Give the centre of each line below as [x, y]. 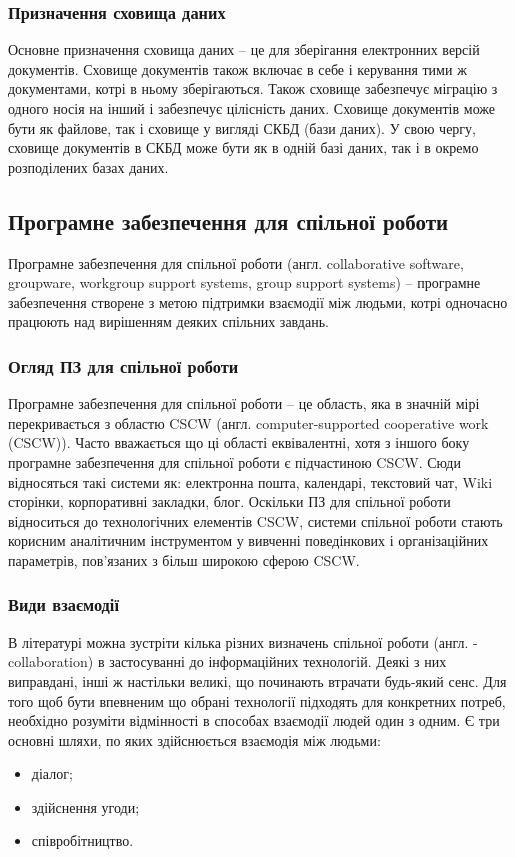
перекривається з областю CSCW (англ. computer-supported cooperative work [248, 422]
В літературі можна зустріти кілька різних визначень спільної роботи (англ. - [243, 641]
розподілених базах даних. [88, 166]
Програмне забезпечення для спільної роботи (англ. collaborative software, [236, 262]
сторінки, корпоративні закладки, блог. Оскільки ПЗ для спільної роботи [229, 501]
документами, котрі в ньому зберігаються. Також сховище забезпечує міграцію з [253, 88]
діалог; [52, 773]
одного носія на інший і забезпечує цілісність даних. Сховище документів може [251, 108]
